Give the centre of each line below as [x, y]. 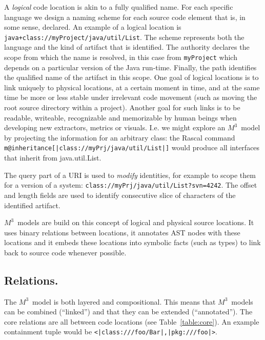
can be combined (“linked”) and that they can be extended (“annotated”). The [128, 312]
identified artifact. [32, 205]
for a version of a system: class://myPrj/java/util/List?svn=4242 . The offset [131, 185]
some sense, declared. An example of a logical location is [93, 27]
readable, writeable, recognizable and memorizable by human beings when [120, 117]
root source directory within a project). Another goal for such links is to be [122, 107]
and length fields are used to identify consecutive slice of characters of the [120, 195]
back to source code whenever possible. [65, 252]
